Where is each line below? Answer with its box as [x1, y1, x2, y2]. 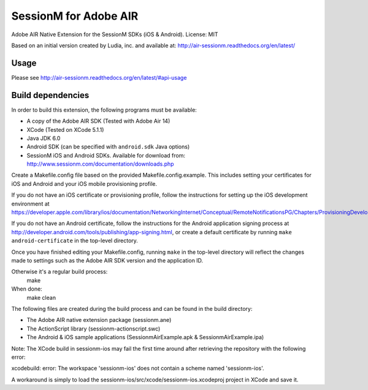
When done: [11, 285, 42, 292]
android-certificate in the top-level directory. [11, 237, 138, 245]
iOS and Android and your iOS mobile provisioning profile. [11, 180, 158, 187]
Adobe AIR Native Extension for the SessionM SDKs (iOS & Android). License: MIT [11, 31, 218, 38]
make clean [26, 294, 56, 301]
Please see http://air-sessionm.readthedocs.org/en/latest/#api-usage [11, 74, 187, 81]
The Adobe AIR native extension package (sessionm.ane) [26, 316, 172, 324]
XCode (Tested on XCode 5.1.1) [26, 126, 104, 133]
